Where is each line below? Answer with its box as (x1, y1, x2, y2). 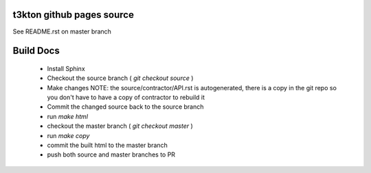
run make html (47, 112, 89, 120)
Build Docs (12, 45, 60, 57)
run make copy (47, 131, 90, 139)
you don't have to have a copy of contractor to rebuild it (47, 93, 205, 102)
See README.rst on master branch (12, 27, 111, 36)
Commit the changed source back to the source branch (47, 103, 204, 111)
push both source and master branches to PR (47, 150, 175, 159)
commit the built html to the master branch (47, 141, 168, 150)
